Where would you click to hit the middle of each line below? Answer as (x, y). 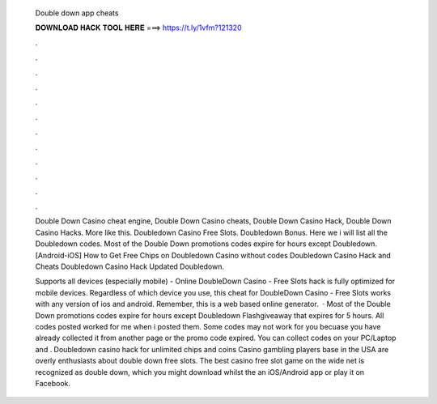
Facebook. (53, 383)
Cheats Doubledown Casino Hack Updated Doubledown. (129, 266)
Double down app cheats (77, 13)
